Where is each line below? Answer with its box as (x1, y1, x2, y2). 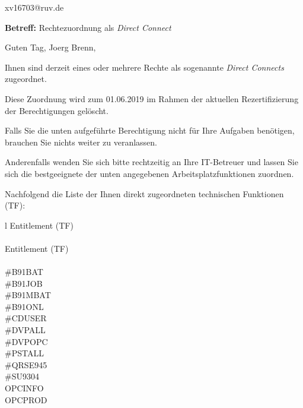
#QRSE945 (5, 358, 47, 371)
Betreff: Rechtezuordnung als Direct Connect (5, 21, 171, 33)
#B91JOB (5, 277, 43, 289)
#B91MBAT (5, 289, 51, 301)
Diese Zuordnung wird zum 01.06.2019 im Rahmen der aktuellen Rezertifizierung (5, 92, 299, 105)
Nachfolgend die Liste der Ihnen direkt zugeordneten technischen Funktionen (5, 187, 284, 200)
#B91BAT (5, 265, 43, 278)
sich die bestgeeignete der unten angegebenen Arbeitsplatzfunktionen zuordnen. (5, 167, 294, 179)
